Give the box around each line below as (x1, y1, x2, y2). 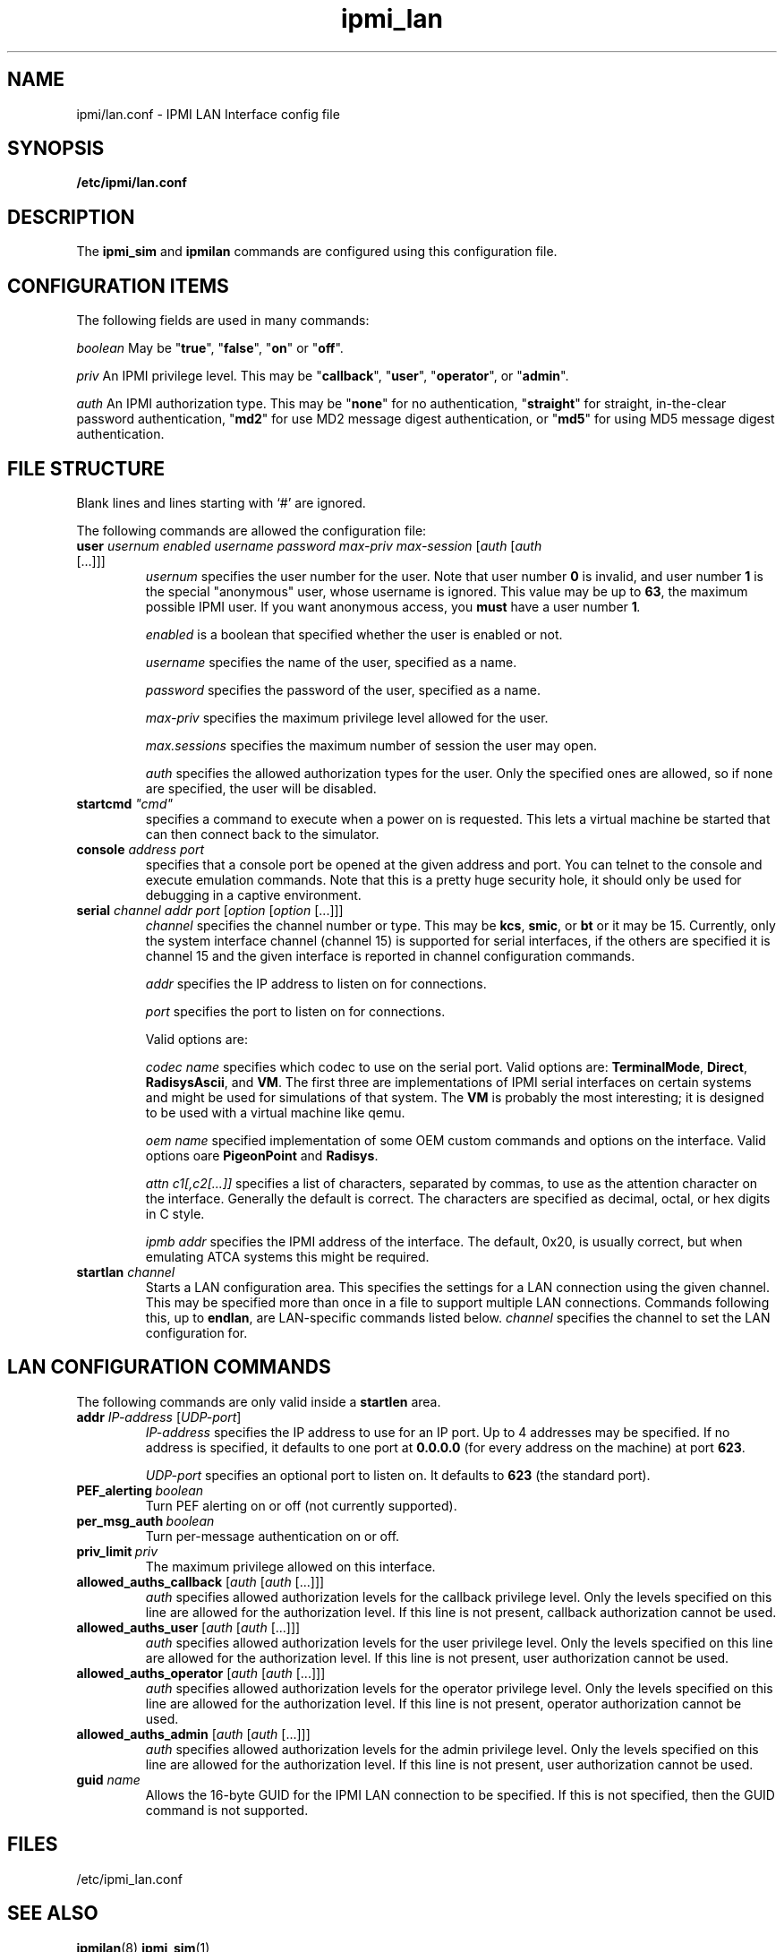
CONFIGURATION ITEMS (7, 274, 229, 297)
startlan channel (76, 1263, 175, 1280)
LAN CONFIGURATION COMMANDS (7, 1356, 331, 1379)
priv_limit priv (76, 1543, 158, 1559)
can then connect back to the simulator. (145, 826, 379, 842)
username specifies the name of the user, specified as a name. (145, 654, 517, 670)
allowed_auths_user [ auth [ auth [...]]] (76, 1619, 301, 1635)
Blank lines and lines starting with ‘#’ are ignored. (76, 494, 366, 510)
